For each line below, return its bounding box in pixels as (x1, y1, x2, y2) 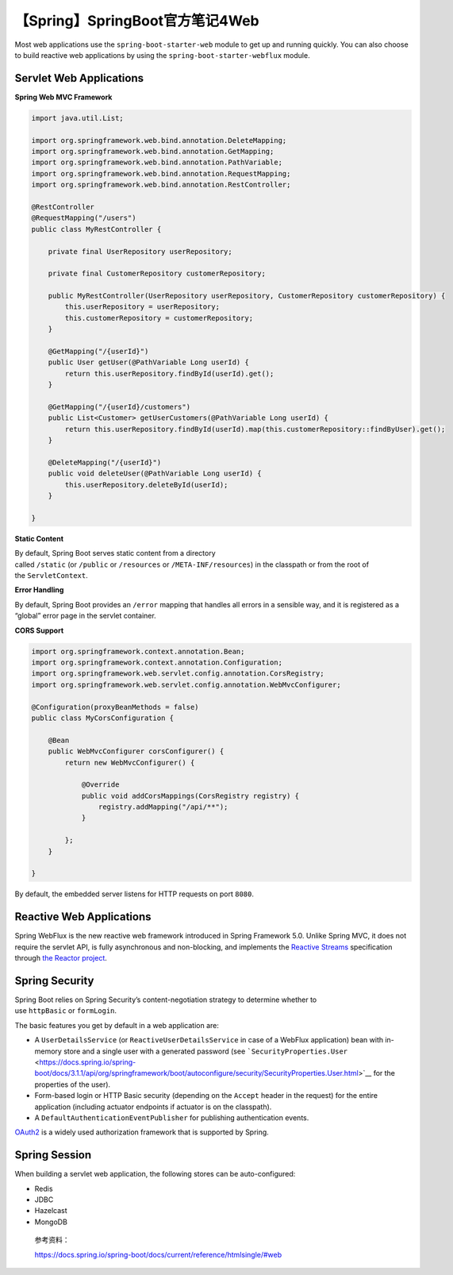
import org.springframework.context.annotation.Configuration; (31, 657, 283, 667)
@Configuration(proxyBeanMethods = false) (31, 703, 199, 711)
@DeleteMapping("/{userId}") (48, 457, 162, 467)
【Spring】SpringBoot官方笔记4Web (14, 12, 259, 29)
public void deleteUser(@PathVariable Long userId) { (48, 469, 262, 478)
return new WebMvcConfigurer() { (64, 758, 195, 767)
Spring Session (14, 1148, 92, 1162)
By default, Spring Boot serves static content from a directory (14, 549, 216, 558)
